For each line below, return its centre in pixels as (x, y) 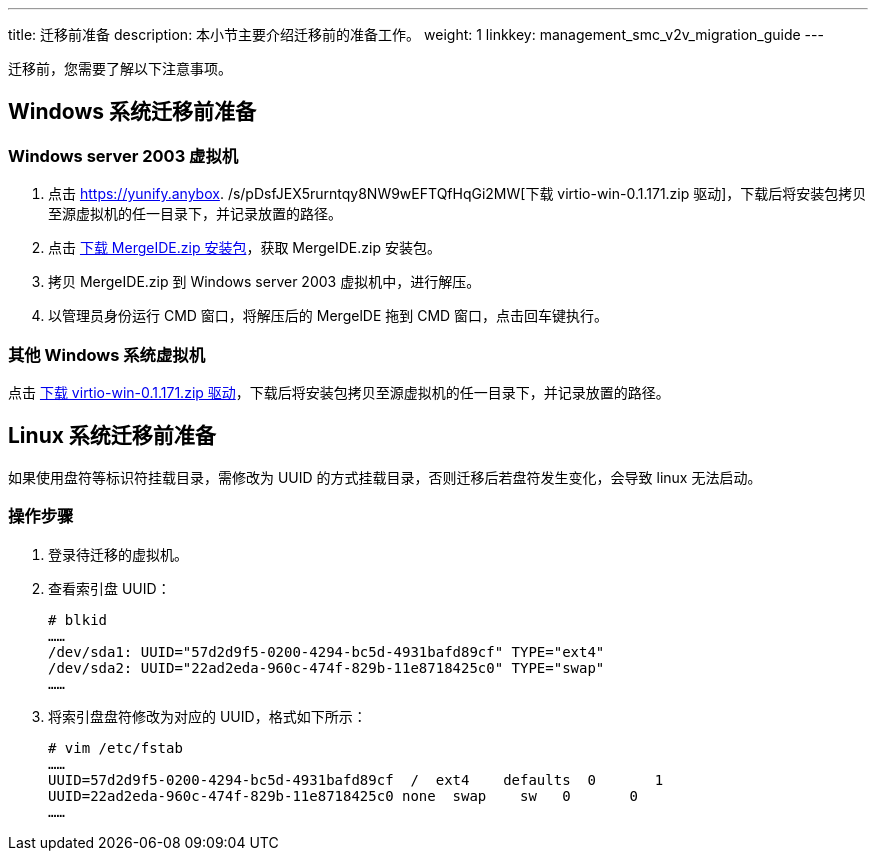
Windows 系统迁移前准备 (132, 112)
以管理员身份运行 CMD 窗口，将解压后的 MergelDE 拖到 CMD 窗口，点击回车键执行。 (328, 316)
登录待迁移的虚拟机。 (118, 554)
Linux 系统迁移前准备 (112, 436)
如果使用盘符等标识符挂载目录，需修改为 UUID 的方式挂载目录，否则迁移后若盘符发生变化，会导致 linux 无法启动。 (385, 477)
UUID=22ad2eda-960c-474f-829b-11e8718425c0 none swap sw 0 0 (343, 795)
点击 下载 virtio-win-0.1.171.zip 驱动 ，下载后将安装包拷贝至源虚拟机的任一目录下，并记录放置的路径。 (339, 392)
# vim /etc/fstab (115, 747)
